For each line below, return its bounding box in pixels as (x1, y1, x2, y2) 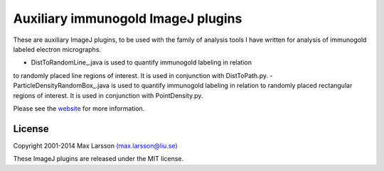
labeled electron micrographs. (13, 45, 102, 53)
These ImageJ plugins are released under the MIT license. (13, 155, 184, 163)
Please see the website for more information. (13, 104, 145, 113)
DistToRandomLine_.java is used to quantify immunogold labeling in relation (31, 58, 252, 67)
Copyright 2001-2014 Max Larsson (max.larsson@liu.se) (13, 141, 178, 150)
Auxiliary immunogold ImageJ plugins (13, 11, 242, 26)
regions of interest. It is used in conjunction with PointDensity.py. (13, 91, 203, 99)
